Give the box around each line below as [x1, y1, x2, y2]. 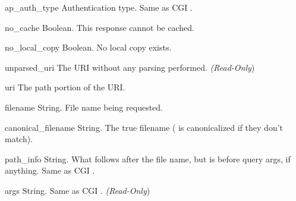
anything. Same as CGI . [5, 164, 95, 177]
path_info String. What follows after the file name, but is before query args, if [5, 152, 291, 165]
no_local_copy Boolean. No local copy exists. [5, 41, 172, 54]
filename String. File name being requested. [5, 100, 163, 113]
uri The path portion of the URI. [5, 81, 125, 93]
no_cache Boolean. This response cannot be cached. [5, 21, 194, 33]
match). [5, 133, 33, 145]
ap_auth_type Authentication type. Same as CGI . [5, 1, 193, 13]
